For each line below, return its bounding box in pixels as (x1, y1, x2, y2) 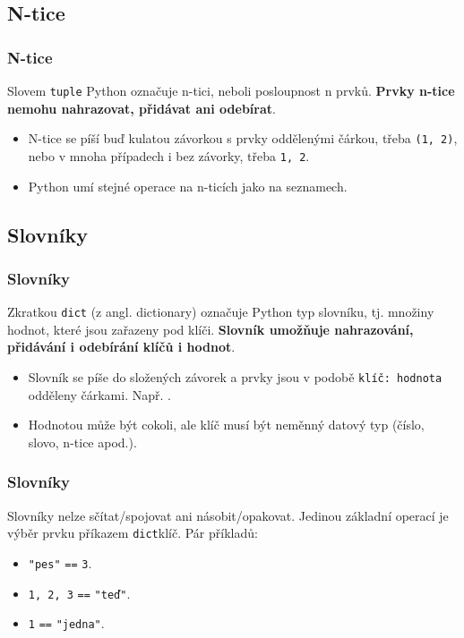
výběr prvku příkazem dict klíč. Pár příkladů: (7, 523, 258, 542)
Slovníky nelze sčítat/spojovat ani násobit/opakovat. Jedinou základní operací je (7, 506, 449, 524)
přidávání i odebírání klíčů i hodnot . (7, 337, 236, 356)
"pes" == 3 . (28, 553, 92, 572)
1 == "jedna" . (28, 614, 105, 633)
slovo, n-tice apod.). (28, 432, 137, 451)
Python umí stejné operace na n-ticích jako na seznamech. (28, 176, 348, 195)
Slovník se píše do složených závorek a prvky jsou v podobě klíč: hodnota (28, 368, 443, 386)
